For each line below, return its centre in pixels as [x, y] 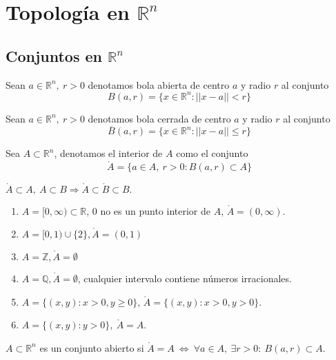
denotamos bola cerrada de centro [159, 118]
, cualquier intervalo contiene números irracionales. [185, 278]
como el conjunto [212, 153]
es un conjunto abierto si [92, 347]
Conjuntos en [54, 55]
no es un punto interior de [155, 210]
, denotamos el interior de [108, 153]
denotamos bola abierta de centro [159, 84]
